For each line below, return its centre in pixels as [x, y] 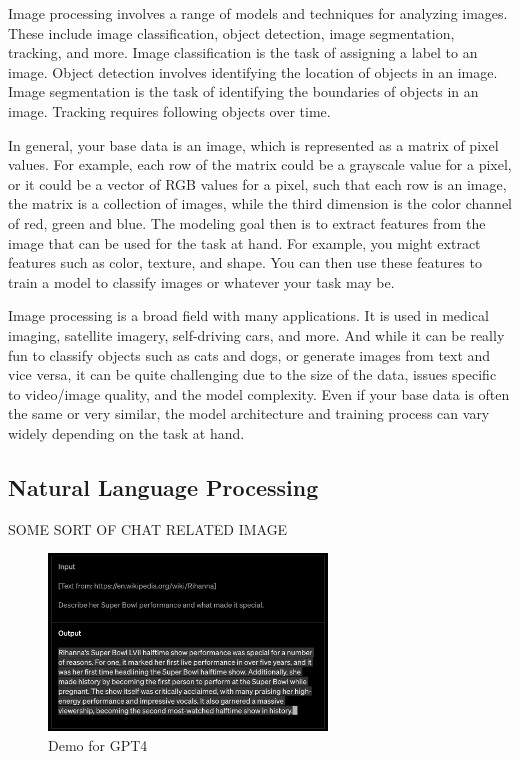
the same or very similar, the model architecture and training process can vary [249, 413]
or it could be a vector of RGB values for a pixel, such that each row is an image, [257, 183]
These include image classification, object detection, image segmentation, [231, 32]
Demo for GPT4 [98, 744]
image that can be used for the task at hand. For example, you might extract [244, 242]
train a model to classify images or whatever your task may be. [201, 281]
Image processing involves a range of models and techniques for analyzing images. [258, 13]
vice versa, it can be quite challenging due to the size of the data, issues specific [252, 374]
